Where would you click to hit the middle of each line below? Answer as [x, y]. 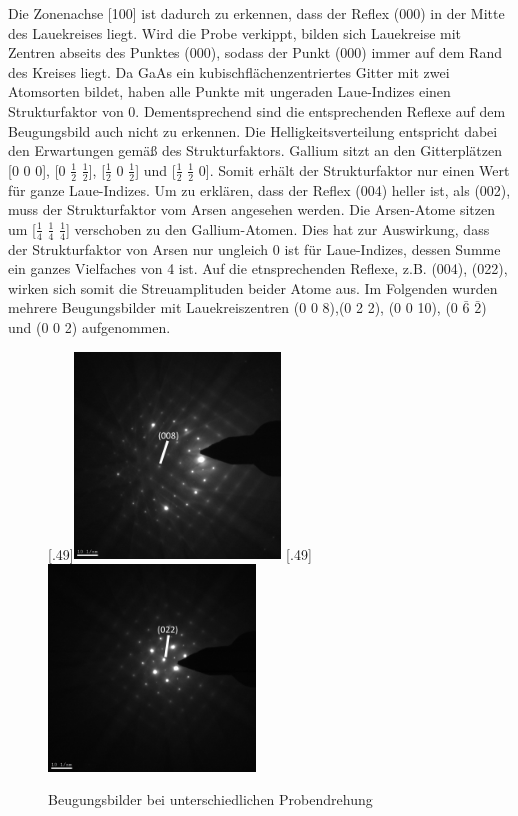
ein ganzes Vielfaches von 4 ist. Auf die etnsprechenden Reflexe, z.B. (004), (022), [258, 268]
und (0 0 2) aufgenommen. [89, 326]
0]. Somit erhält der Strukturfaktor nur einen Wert [354, 169]
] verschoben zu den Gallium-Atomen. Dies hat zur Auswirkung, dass [278, 228]
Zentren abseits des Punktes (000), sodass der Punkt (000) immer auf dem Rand [255, 52]
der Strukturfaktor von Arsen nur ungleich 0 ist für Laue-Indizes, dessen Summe [254, 248]
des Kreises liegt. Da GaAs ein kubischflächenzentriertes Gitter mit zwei [229, 71]
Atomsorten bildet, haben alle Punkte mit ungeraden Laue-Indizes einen [229, 91]
